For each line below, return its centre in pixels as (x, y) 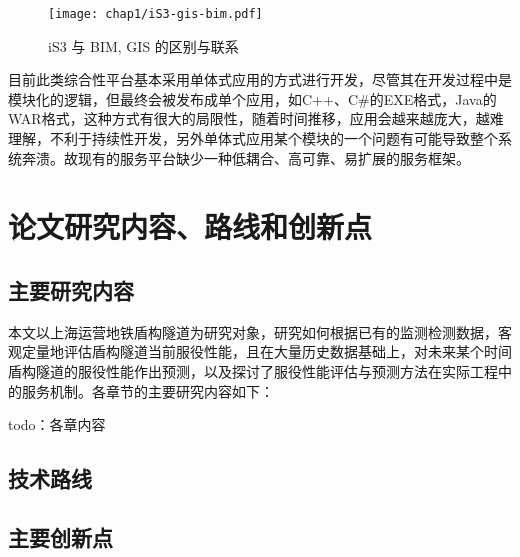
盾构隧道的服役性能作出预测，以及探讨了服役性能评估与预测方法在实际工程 (253, 370)
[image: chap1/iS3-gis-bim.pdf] (155, 14)
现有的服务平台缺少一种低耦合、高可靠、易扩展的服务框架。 (273, 157)
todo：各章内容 (57, 424)
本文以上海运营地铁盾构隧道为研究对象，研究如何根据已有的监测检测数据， (253, 331)
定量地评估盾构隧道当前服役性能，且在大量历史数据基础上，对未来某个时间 (266, 351)
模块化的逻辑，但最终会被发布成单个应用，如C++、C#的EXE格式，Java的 (252, 98)
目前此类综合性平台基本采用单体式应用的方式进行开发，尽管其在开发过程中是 (260, 79)
